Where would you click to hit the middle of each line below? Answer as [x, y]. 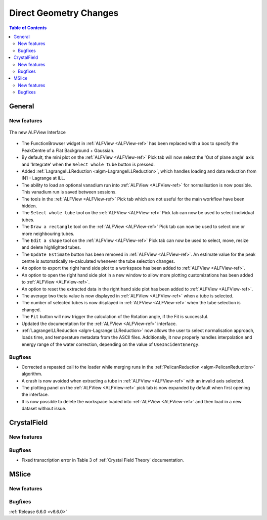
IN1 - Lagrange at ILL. [43, 178]
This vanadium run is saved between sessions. [69, 192]
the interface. [35, 395]
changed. [31, 310]
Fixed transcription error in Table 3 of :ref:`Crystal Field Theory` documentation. [103, 460]
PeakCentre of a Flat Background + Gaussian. [68, 150]
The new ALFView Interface [38, 132]
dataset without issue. [44, 409]
